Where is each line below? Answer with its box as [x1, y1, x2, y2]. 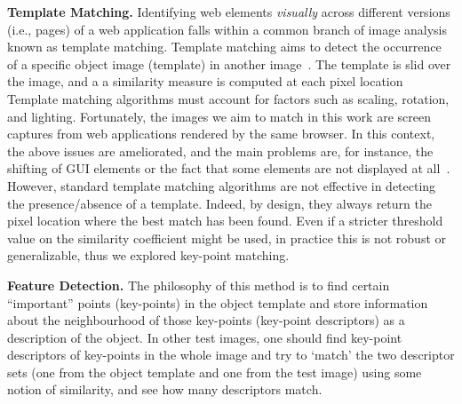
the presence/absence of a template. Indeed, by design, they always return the [7, 194, 432, 212]
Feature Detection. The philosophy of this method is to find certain [7, 275, 390, 294]
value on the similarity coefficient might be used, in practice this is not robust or [7, 228, 447, 247]
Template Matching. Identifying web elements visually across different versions [7, 3, 450, 20]
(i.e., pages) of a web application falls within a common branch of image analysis [7, 20, 448, 38]
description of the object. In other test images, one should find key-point [7, 328, 402, 346]
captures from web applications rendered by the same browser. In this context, [7, 124, 435, 143]
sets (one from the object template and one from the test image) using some [7, 362, 422, 381]
